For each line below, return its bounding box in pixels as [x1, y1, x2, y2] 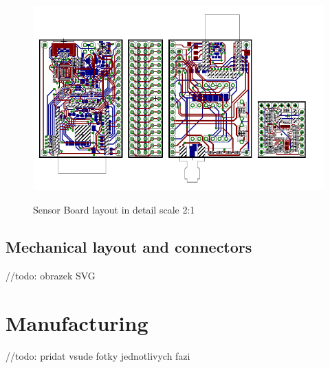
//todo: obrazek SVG [5, 268, 96, 282]
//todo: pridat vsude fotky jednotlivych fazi [5, 348, 190, 363]
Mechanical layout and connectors [5, 235, 252, 257]
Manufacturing [5, 308, 148, 336]
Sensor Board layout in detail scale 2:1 [33, 202, 195, 216]
